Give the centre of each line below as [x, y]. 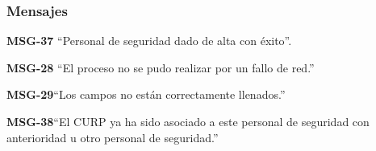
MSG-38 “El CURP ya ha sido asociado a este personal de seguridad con [188, 121]
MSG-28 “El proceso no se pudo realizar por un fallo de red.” [161, 67]
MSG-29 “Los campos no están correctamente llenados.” [146, 94]
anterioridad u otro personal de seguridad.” [113, 137]
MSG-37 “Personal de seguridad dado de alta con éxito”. [149, 41]
